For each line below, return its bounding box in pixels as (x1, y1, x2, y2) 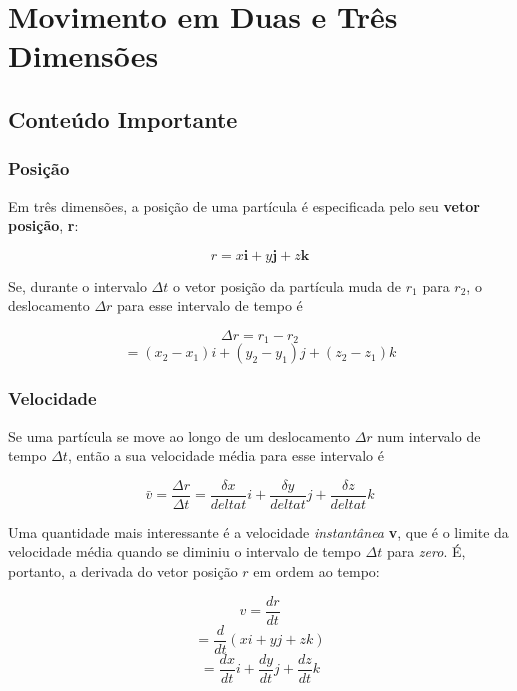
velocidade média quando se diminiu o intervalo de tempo (8, 541, 361, 562)
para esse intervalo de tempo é (117, 295, 303, 316)
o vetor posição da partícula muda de (172, 275, 402, 296)
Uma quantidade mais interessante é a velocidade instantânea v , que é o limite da (8, 521, 509, 542)
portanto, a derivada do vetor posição (8, 561, 238, 582)
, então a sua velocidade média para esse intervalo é (67, 445, 384, 466)
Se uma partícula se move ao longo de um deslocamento (8, 425, 350, 446)
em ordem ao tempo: (253, 561, 380, 582)
